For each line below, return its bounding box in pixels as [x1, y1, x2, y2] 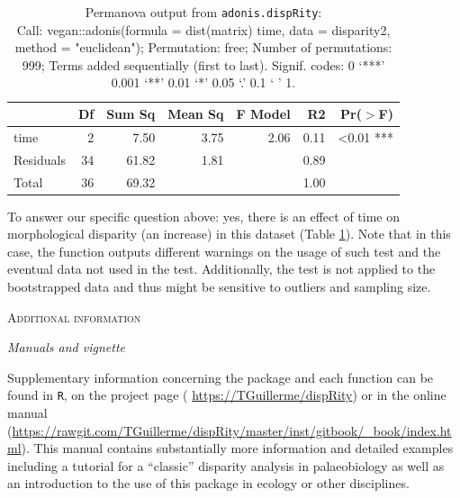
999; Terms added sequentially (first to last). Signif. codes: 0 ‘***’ [22, 55, 385, 74]
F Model [236, 104, 291, 123]
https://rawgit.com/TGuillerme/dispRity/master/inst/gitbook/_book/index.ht [12, 421, 452, 439]
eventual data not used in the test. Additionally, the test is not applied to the [7, 259, 436, 278]
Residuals [14, 149, 66, 168]
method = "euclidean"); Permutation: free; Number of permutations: [14, 38, 392, 57]
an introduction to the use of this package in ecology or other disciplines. [7, 474, 410, 493]
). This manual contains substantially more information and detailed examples [21, 439, 454, 457]
